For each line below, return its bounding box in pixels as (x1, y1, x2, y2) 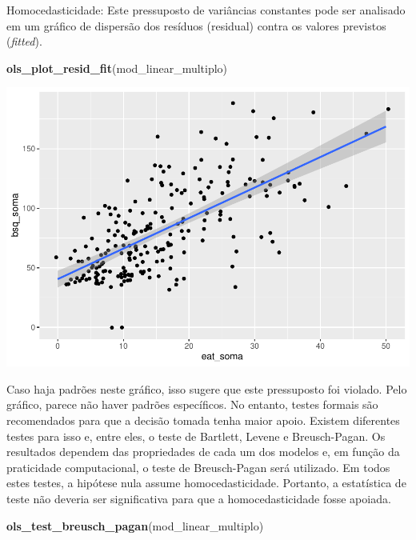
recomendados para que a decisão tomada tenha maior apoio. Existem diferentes (6, 412, 400, 429)
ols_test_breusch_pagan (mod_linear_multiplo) (6, 517, 264, 534)
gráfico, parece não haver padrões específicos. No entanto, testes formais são (6, 396, 378, 413)
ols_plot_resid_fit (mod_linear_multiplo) (6, 59, 228, 76)
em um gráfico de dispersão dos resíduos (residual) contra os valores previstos (6, 17, 386, 34)
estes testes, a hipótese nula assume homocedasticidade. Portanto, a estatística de (6, 474, 406, 491)
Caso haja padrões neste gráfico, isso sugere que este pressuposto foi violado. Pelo (6, 380, 407, 397)
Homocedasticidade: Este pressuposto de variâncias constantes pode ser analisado (6, 2, 406, 18)
